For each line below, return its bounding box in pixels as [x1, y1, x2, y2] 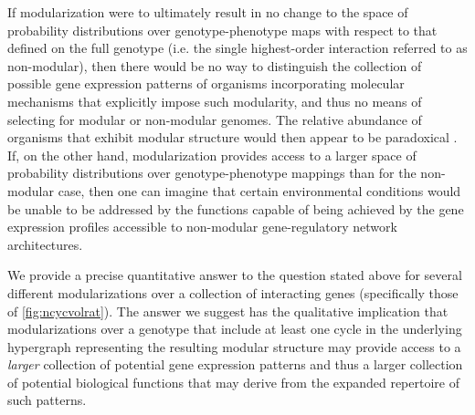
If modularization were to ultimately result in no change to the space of [7, 3, 408, 21]
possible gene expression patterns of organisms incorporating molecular [7, 74, 405, 93]
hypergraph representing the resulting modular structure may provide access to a [7, 337, 461, 356]
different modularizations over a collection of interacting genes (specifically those [7, 283, 459, 302]
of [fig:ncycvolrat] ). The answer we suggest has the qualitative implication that [7, 301, 449, 320]
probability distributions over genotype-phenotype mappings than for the [7, 163, 417, 182]
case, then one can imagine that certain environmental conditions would [58, 181, 461, 200]
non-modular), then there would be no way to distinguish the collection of [7, 56, 422, 75]
